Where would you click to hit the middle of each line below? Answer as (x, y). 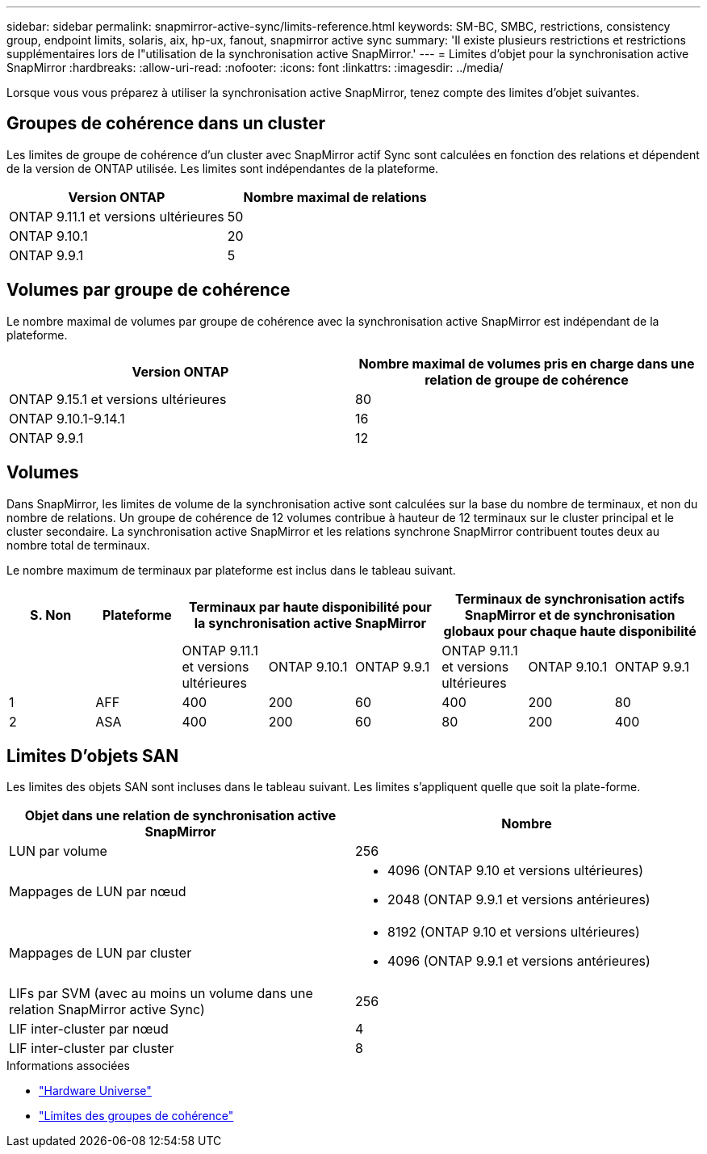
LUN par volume (58, 851)
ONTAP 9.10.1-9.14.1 (67, 418)
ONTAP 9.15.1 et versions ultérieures (118, 399)
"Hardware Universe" (95, 1091)
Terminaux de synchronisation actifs (570, 598)
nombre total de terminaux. (78, 545)
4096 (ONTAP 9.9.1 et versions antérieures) (519, 961)
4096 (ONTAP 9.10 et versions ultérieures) (516, 871)
